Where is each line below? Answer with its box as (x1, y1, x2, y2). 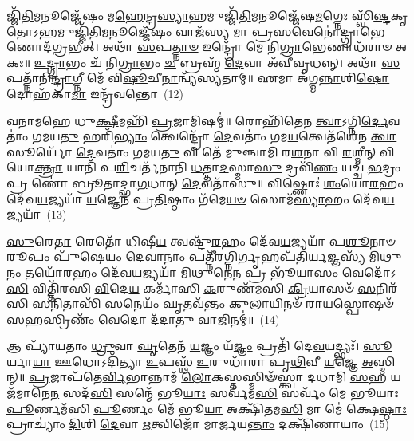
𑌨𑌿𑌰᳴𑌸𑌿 (376, 279, 398, 296)
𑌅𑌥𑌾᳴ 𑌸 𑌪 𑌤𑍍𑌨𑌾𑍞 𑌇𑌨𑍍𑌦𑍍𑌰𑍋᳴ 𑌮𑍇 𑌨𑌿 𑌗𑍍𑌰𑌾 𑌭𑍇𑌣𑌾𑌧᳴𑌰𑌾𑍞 (102, 38, 392, 55)
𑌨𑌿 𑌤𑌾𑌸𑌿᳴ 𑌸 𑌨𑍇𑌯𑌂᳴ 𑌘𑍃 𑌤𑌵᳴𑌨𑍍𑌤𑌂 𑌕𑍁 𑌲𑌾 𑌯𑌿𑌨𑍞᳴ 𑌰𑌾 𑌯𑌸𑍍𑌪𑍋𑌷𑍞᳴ (50, 295, 394, 312)
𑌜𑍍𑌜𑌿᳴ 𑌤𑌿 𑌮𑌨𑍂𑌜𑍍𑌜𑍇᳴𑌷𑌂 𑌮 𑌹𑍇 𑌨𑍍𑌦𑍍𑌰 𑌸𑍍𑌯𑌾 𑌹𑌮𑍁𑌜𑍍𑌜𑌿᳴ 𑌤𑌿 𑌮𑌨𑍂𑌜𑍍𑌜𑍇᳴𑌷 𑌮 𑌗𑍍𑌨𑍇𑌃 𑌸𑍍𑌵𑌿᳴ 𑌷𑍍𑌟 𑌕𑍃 (6, 7, 408, 23)
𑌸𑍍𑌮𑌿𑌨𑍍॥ (373, 352, 396, 369)
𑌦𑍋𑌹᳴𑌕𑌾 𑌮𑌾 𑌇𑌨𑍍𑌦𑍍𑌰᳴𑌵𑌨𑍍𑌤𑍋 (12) (6, 85, 183, 101)
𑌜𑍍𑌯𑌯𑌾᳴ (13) (6, 206, 67, 222)
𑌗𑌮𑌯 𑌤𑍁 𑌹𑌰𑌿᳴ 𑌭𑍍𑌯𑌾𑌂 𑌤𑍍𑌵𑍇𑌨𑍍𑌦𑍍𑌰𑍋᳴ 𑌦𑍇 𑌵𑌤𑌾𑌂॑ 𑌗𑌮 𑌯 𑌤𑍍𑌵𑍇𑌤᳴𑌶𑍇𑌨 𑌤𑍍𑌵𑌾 (32, 128, 397, 144)
